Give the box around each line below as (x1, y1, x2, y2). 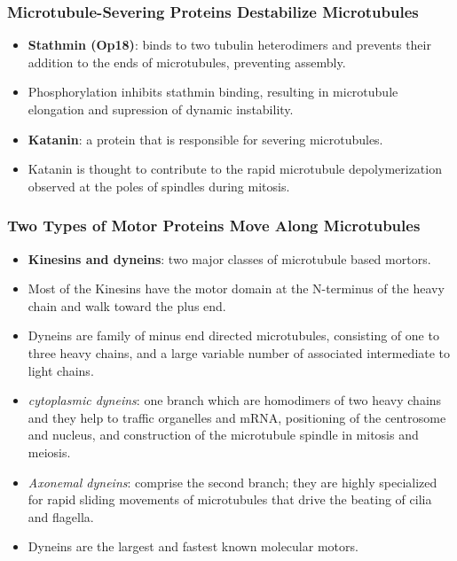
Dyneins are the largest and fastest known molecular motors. (28, 537, 359, 556)
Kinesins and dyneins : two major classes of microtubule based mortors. (28, 249, 431, 268)
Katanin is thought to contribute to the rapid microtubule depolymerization (28, 160, 442, 178)
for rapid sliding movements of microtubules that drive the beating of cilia (28, 490, 432, 509)
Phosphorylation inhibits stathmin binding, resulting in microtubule (28, 82, 398, 101)
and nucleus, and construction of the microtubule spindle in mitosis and (28, 425, 419, 444)
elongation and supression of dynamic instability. (28, 100, 294, 118)
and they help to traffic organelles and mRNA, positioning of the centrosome (28, 408, 446, 426)
